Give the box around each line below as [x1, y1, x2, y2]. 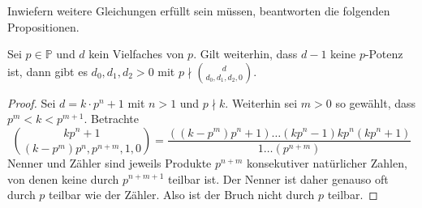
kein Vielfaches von [88, 45, 184, 62]
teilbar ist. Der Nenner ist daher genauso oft [168, 170, 389, 187]
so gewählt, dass [335, 94, 416, 111]
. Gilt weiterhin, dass [193, 45, 298, 62]
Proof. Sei [7, 94, 56, 111]
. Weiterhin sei [225, 94, 298, 111]
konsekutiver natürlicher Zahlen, [247, 154, 407, 171]
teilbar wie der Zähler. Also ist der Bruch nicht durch [49, 186, 315, 203]
